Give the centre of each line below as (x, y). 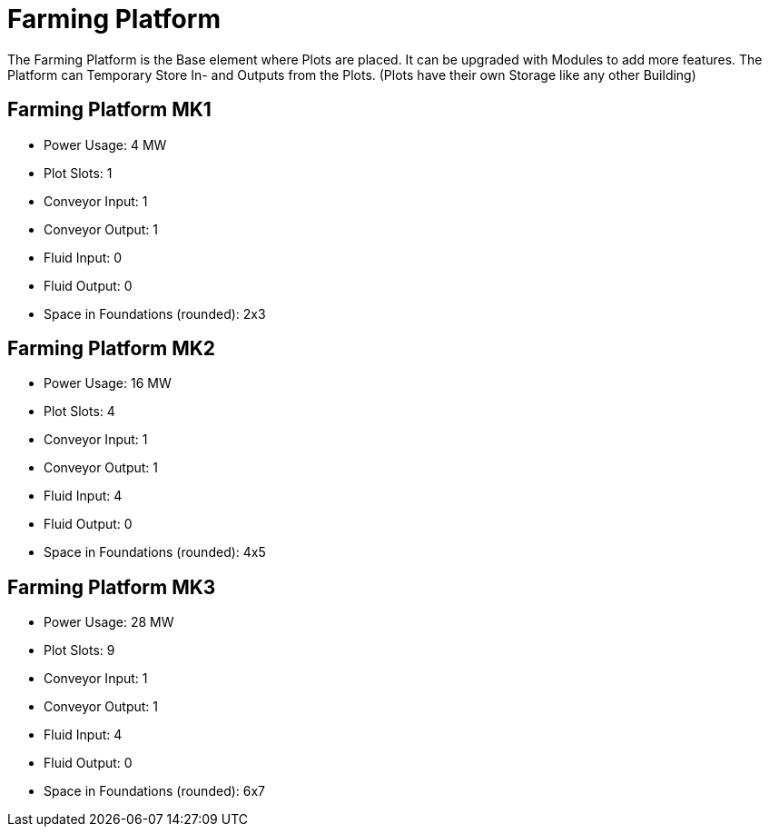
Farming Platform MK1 (109, 110)
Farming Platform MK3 (112, 587)
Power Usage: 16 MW (108, 383)
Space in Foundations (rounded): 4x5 (155, 552)
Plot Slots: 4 (79, 412)
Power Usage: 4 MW (105, 144)
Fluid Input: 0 (83, 257)
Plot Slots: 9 (79, 650)
